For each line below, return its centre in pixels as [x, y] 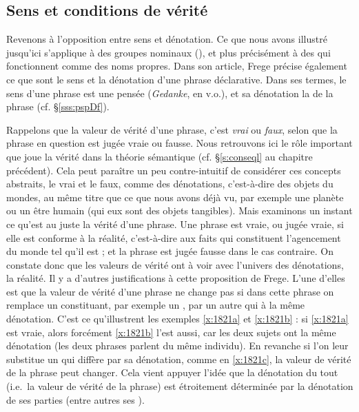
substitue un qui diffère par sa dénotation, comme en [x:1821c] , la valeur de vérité [179, 359]
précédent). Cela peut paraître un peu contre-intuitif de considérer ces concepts [174, 170]
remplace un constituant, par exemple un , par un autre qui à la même [156, 305]
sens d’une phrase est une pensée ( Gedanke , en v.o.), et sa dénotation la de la [170, 93]
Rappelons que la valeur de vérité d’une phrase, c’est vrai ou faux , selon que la [172, 129]
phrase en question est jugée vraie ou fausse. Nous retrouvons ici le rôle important [179, 143]
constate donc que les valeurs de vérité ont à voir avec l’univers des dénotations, [175, 264]
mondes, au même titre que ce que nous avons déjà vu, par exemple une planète [175, 197]
